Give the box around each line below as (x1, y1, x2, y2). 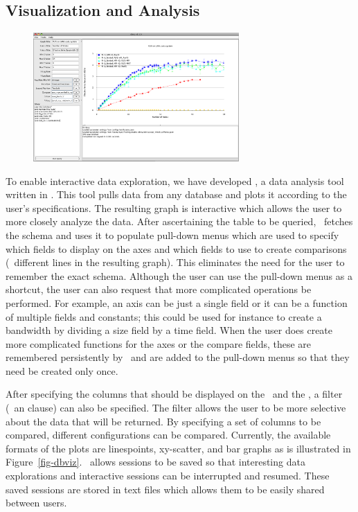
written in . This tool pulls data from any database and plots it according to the (6, 187, 347, 202)
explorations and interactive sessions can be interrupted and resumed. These (6, 468, 330, 483)
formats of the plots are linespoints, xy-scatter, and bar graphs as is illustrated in (6, 441, 351, 455)
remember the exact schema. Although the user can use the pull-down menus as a (6, 268, 352, 283)
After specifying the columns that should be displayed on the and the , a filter (6, 387, 343, 401)
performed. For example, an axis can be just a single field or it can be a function (6, 295, 348, 310)
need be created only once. (6, 363, 118, 378)
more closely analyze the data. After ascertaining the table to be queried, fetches (6, 214, 353, 229)
